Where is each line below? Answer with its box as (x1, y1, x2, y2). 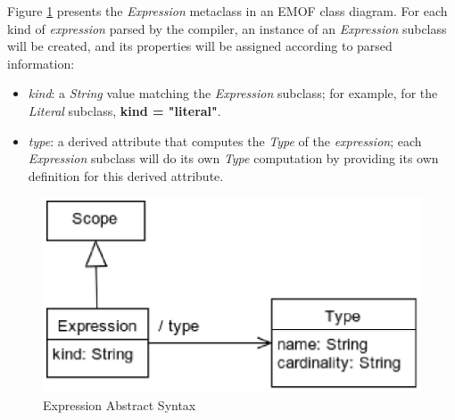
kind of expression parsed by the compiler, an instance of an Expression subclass (7, 19, 447, 37)
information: (7, 54, 75, 72)
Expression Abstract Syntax (43, 395, 196, 414)
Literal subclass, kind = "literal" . (28, 101, 221, 119)
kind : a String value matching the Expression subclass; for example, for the (28, 84, 438, 103)
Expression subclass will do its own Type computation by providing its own (28, 149, 439, 168)
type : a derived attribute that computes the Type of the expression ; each (28, 131, 422, 150)
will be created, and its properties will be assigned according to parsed (7, 37, 393, 55)
